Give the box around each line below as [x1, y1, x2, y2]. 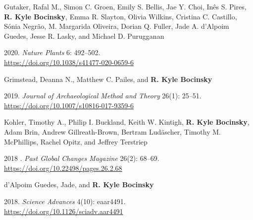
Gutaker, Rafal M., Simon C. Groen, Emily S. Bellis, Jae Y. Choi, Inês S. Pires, [4, 1, 247, 11]
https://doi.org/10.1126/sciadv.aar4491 [4, 206, 123, 216]
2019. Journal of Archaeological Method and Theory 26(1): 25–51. [4, 90, 202, 101]
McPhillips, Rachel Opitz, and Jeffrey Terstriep [4, 136, 148, 147]
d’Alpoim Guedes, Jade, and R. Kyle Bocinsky [4, 179, 154, 190]
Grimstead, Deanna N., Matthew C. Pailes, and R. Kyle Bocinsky [4, 73, 212, 84]
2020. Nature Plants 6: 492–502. [4, 47, 101, 58]
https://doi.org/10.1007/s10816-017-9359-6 [4, 100, 134, 110]
